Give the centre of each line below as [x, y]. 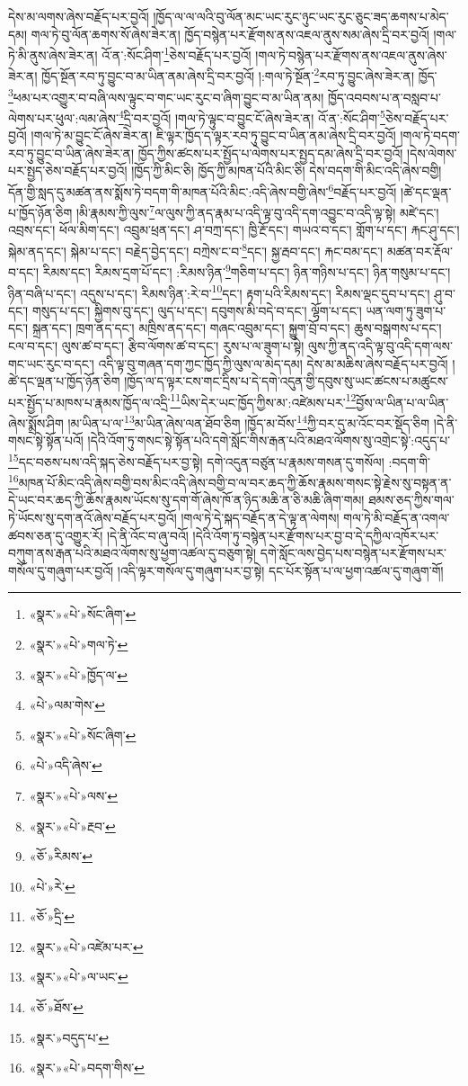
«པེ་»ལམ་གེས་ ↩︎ [67, 705]
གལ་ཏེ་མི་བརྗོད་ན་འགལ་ [397, 517]
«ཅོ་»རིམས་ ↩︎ [61, 856]
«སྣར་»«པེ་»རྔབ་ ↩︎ [72, 826]
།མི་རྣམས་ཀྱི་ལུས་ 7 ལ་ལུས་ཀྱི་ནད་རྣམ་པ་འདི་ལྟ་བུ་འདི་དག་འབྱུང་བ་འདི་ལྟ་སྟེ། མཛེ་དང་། [257, 211]
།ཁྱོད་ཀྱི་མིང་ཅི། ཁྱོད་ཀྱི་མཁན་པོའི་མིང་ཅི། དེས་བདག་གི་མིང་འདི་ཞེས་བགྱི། [287, 171]
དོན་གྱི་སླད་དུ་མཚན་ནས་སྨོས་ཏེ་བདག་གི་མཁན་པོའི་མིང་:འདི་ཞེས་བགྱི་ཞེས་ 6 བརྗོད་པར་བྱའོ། [203, 190]
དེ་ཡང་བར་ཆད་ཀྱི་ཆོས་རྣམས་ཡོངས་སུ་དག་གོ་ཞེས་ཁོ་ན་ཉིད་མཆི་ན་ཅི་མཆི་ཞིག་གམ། [186, 500]
